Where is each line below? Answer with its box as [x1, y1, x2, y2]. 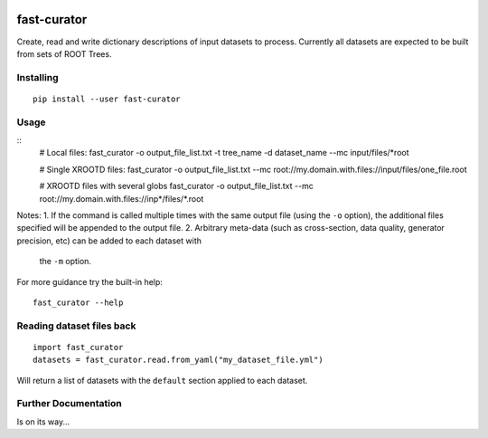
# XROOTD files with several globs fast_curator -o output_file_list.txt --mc [39, 181, 314, 192]
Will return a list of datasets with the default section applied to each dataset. [16, 375, 308, 386]
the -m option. [39, 256, 92, 267]
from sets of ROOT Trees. [16, 48, 112, 59]
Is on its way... [16, 416, 70, 427]
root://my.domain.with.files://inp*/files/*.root [39, 193, 204, 204]
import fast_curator [33, 342, 124, 352]
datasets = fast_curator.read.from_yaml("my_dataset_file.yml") [33, 355, 324, 366]
